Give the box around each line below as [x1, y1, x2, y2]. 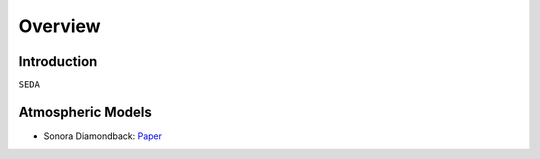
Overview [18, 15, 101, 37]
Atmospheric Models [18, 104, 152, 121]
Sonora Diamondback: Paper [43, 130, 163, 142]
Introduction [18, 53, 98, 70]
